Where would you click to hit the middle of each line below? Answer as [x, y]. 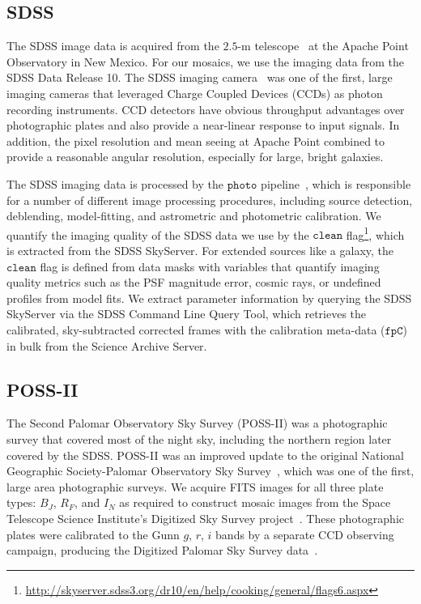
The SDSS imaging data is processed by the [115, 183]
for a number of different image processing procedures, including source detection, [210, 200]
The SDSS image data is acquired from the [113, 46]
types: [21, 502]
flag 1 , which [375, 233]
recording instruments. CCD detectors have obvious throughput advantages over [206, 109]
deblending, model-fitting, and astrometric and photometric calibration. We [194, 216]
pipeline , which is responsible [336, 183]
